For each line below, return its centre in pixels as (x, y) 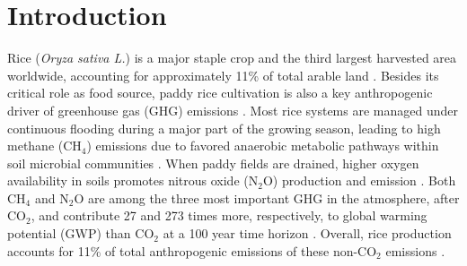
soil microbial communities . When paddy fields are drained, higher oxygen (213, 163)
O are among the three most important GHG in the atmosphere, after (267, 197)
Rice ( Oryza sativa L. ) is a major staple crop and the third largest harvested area (232, 58)
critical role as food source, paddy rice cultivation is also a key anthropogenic (220, 93)
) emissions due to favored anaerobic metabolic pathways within (263, 146)
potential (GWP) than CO (81, 233)
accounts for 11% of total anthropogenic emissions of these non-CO (192, 250)
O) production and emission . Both (359, 180)
